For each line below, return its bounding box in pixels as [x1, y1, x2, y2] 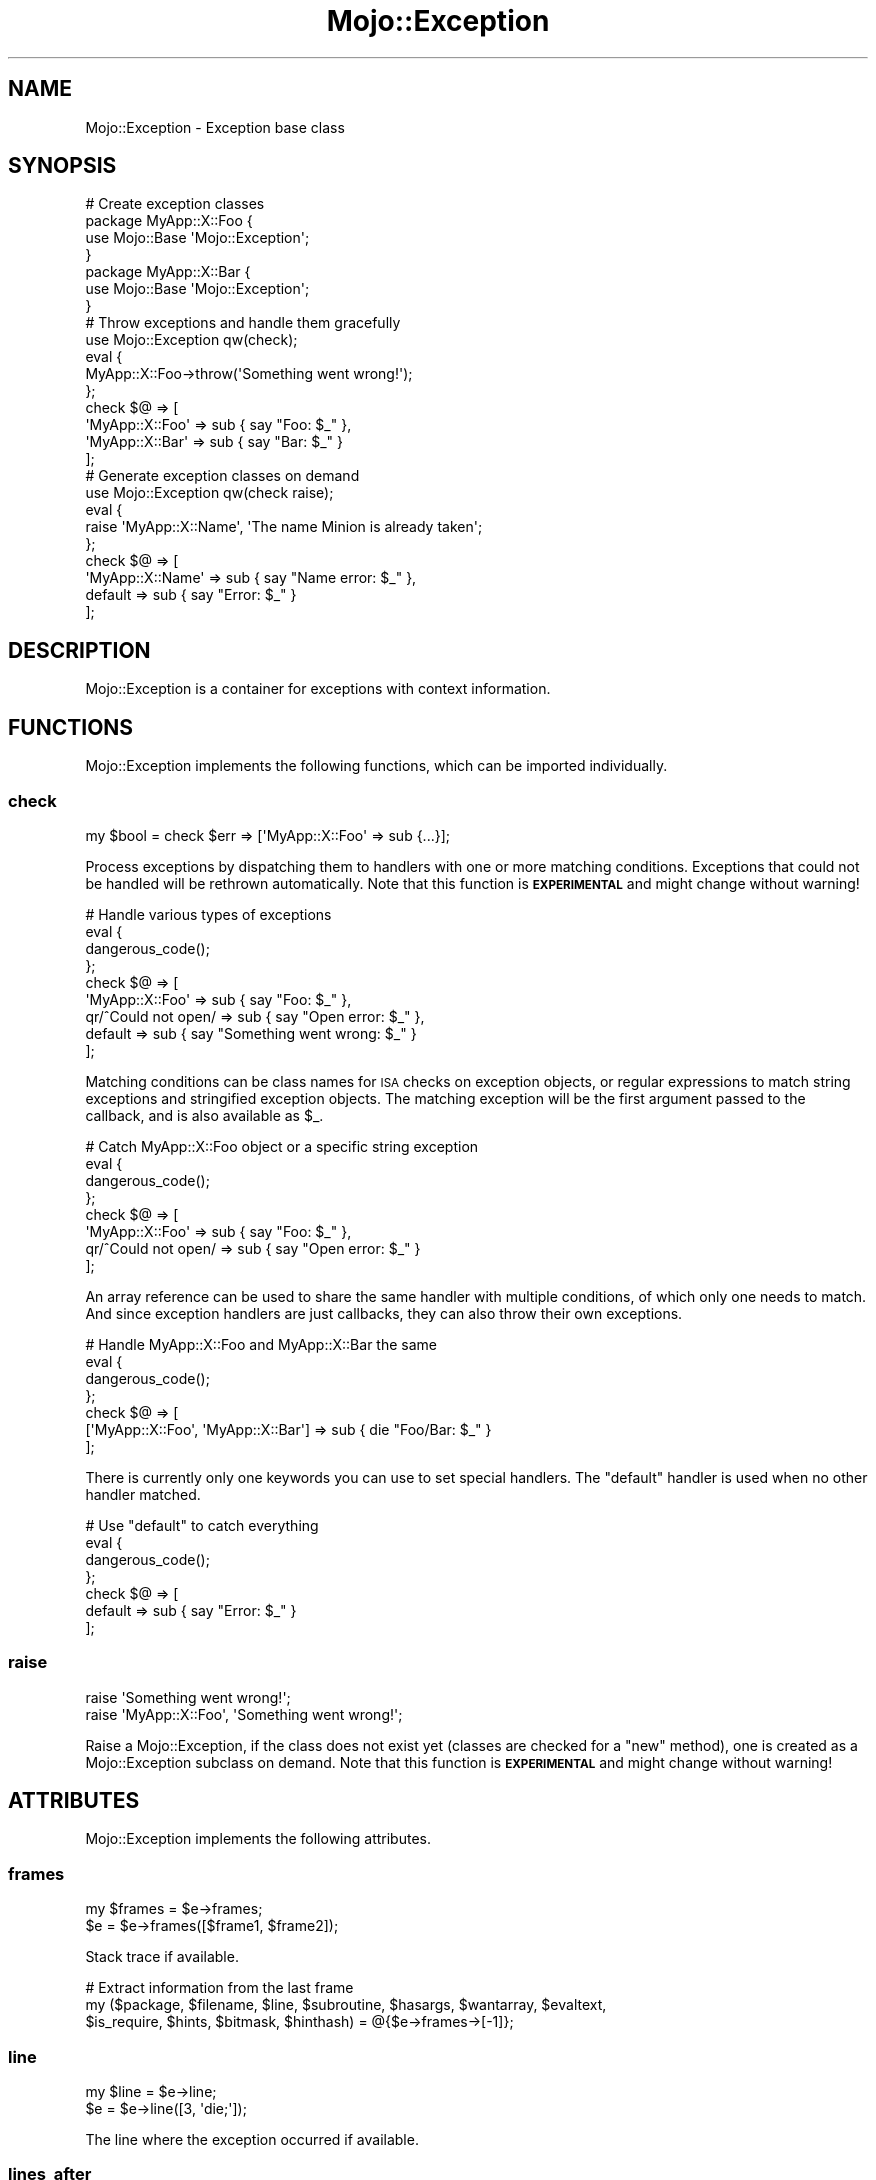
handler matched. [85, 1485, 201, 1503]
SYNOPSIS [8, 153, 117, 179]
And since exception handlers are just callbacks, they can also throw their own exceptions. [85, 1304, 683, 1322]
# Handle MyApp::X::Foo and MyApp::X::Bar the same [85, 1335, 437, 1353]
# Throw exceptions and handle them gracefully [85, 314, 401, 332]
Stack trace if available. [85, 1948, 239, 1966]
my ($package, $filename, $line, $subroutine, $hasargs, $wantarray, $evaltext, [85, 1996, 607, 2014]
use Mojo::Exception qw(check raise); [85, 484, 334, 502]
